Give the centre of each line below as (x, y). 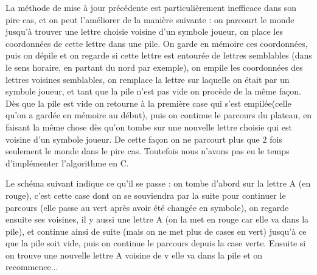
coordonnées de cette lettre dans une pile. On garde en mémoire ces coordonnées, (157, 43)
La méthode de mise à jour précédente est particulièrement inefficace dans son (151, 7)
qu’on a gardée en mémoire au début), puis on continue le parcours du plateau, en (159, 115)
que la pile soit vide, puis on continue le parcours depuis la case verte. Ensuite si (156, 243)
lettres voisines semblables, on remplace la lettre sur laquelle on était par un (148, 79)
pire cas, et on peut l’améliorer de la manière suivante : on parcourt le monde (150, 19)
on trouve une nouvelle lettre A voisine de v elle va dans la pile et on (134, 255)
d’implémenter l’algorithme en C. (67, 162)
